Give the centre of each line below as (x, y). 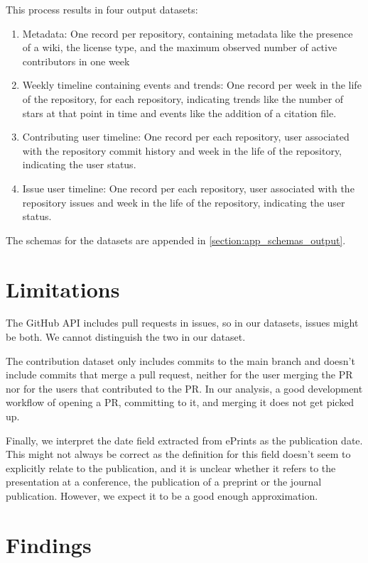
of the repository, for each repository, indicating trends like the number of (183, 98)
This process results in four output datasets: (102, 9)
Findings (49, 544)
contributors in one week (76, 61)
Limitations (63, 289)
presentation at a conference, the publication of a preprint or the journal (164, 482)
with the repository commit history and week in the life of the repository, (182, 150)
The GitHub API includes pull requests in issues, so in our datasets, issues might (182, 323)
